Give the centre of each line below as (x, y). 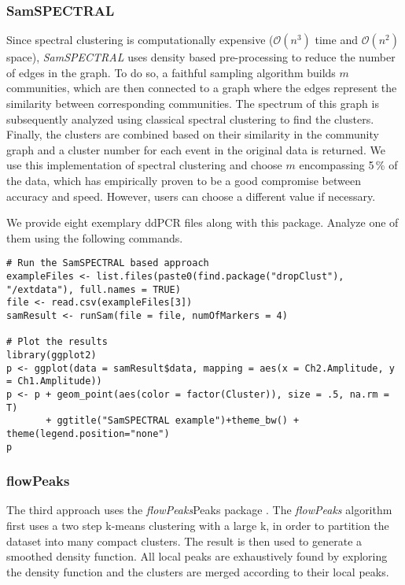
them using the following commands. (95, 237)
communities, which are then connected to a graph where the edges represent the (202, 88)
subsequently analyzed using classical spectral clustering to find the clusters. (190, 118)
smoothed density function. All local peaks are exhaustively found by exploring (197, 556)
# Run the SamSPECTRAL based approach (108, 263)
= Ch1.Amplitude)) (54, 381)
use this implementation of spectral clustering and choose (144, 165)
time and (336, 40)
